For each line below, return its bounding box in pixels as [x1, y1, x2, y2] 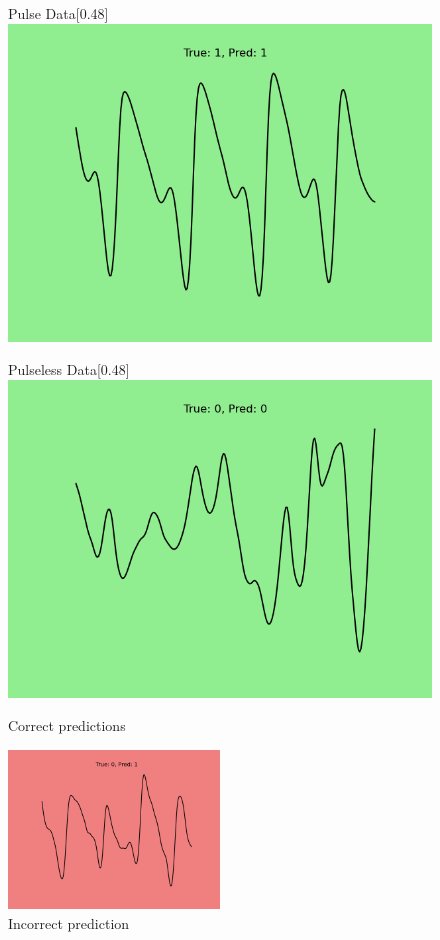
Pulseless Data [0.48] [8, 359, 130, 380]
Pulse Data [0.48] [8, 3, 109, 23]
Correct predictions [8, 715, 126, 736]
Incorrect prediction [8, 912, 130, 933]
